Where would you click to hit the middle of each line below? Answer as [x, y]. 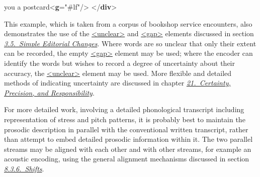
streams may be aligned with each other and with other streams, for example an [128, 149]
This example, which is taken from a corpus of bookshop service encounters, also [128, 23]
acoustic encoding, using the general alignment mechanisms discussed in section [127, 159]
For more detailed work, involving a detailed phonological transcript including [124, 109]
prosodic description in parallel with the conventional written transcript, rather [126, 129]
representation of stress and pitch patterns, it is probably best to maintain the [125, 119]
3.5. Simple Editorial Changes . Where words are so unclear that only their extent [130, 43]
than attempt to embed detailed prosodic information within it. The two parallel [128, 139]
